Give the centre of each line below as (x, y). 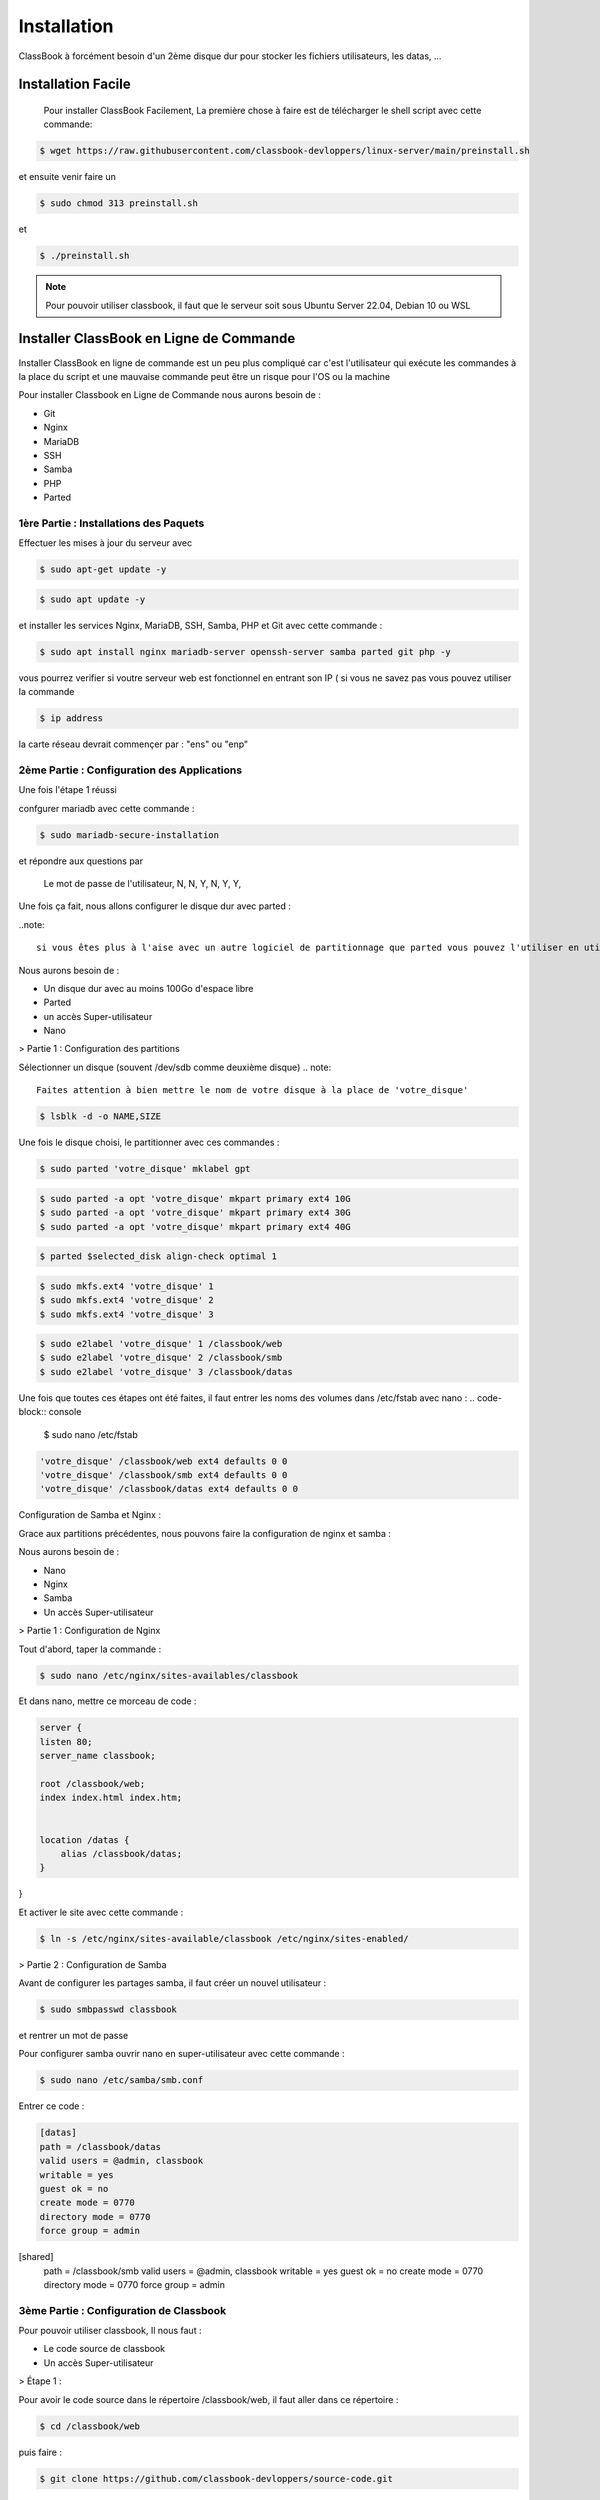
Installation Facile (75, 84)
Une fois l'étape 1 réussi (67, 790)
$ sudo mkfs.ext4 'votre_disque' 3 (126, 1314)
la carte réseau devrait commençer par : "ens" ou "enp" (133, 744)
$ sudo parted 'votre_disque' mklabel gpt (145, 1169)
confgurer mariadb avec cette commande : (106, 808)
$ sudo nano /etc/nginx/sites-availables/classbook (169, 1675)
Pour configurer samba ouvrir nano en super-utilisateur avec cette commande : (181, 2054)
